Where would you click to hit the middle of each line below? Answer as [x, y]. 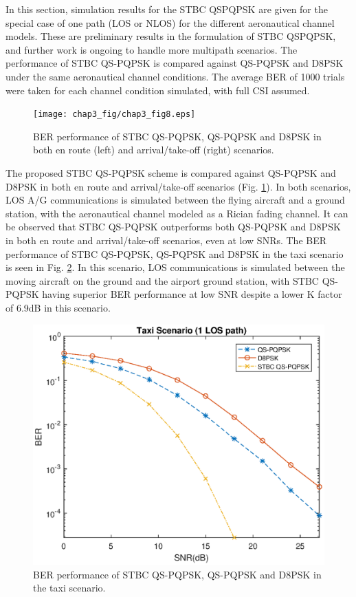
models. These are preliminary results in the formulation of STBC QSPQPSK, [171, 36]
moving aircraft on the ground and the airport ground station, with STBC [162, 280]
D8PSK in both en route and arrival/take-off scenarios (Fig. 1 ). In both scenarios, [178, 186]
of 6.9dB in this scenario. [58, 307]
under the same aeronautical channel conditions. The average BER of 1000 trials [175, 76]
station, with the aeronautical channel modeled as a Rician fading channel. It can [177, 213]
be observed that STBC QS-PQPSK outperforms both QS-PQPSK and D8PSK [173, 227]
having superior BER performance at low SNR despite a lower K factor [192, 294]
